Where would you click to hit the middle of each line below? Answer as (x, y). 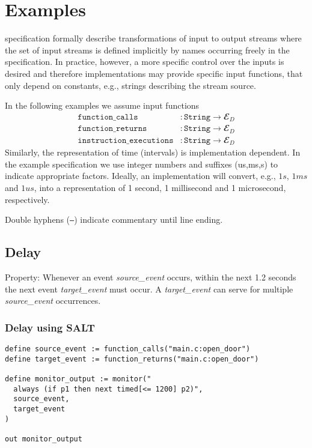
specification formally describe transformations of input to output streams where (153, 38)
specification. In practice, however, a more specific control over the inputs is (145, 62)
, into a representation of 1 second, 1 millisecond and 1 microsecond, (160, 187)
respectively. (27, 199)
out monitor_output (44, 439)
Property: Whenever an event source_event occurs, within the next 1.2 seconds (151, 277)
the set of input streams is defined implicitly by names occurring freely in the (147, 50)
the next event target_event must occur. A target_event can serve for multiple (149, 289)
